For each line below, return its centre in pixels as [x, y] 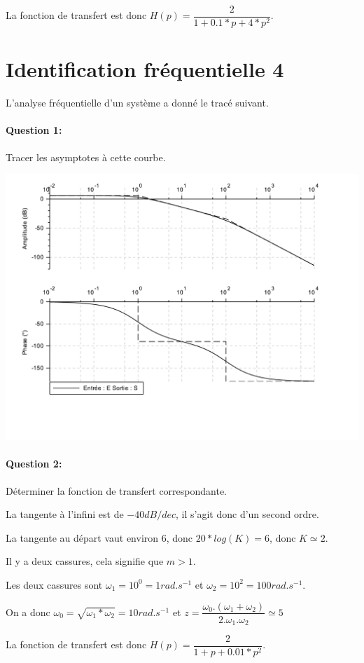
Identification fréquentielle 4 [145, 69]
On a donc [28, 611]
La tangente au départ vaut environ [82, 537]
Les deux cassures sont [54, 584]
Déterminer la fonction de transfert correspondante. [116, 490]
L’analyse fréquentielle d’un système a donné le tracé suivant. [137, 103]
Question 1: [34, 130]
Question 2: [34, 464]
